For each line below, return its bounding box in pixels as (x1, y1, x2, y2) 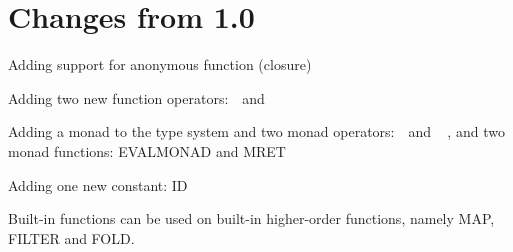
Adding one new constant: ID (8, 174, 188, 195)
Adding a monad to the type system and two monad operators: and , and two (8, 121, 505, 142)
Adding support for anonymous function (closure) (8, 54, 312, 75)
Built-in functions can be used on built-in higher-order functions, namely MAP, (8, 208, 495, 229)
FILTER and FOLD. (8, 227, 135, 248)
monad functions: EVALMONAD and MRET (8, 140, 286, 161)
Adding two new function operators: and (8, 87, 265, 108)
